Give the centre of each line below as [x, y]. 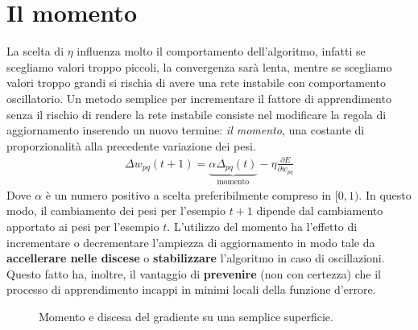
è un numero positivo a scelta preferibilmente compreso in [188, 194]
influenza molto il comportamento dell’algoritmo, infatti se [221, 51]
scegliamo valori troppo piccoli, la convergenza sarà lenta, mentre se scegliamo [199, 66]
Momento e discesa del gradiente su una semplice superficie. [186, 316]
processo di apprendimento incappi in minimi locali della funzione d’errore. [191, 289]
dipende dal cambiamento [320, 210]
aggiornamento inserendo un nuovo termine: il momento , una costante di [186, 130]
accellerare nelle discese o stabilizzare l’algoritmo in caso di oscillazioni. [196, 258]
